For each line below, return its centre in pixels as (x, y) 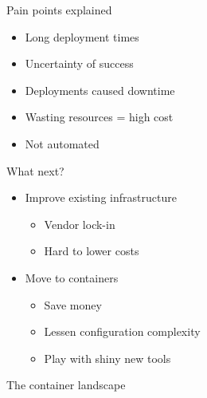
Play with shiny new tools (107, 358)
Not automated (62, 143)
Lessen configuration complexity (122, 331)
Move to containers (72, 277)
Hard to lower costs (92, 251)
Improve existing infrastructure (101, 197)
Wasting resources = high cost (99, 117)
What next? (35, 170)
